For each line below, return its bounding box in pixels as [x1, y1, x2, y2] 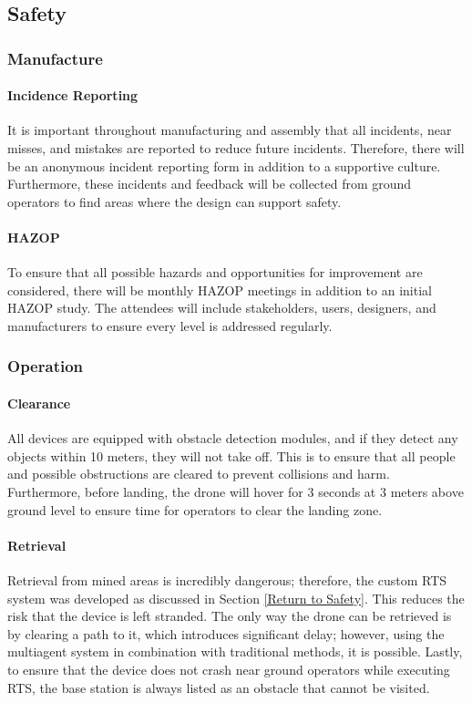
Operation [7, 355, 84, 377]
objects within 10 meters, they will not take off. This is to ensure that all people [7, 446, 456, 465]
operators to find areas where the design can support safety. [7, 191, 342, 211]
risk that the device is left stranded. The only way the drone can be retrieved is [7, 606, 452, 625]
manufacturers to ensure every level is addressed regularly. [7, 315, 333, 335]
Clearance [7, 394, 71, 412]
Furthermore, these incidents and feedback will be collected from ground [7, 174, 412, 193]
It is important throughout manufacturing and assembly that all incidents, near [7, 120, 452, 140]
